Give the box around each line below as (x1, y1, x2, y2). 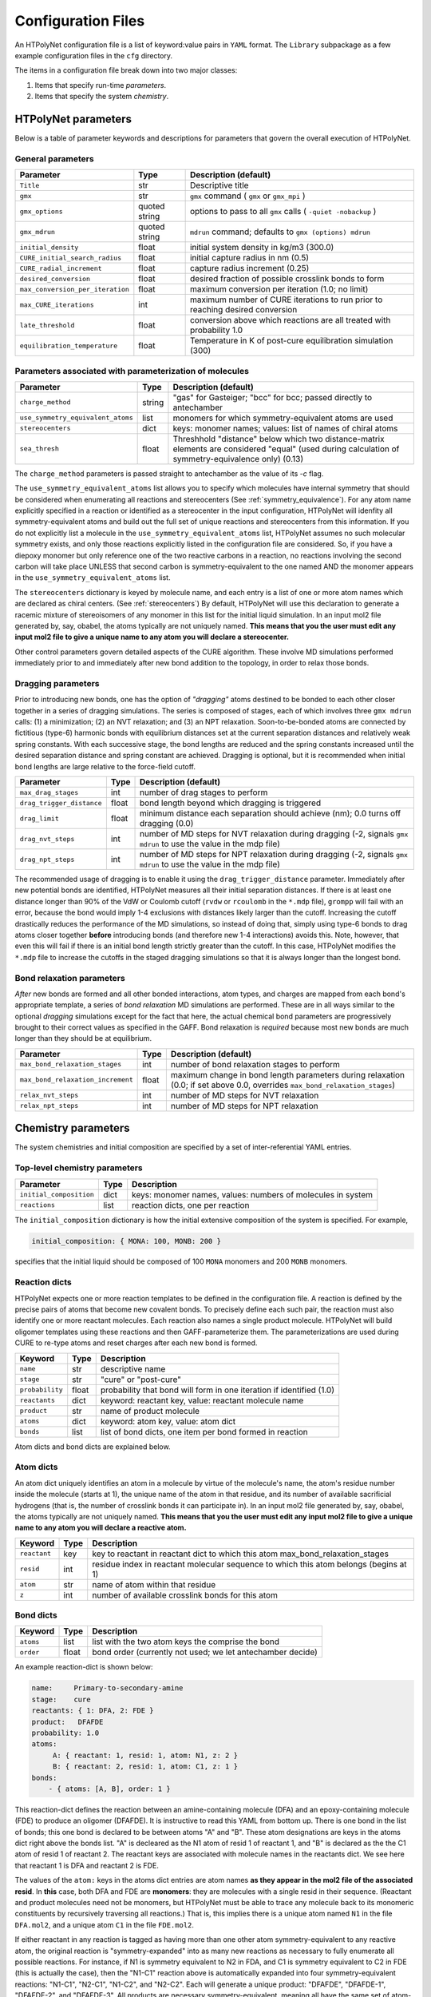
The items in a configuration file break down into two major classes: (14, 66, 238, 75)
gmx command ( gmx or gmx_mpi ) (189, 190, 306, 201)
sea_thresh (19, 444, 60, 453)
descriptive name (100, 1363, 166, 1374)
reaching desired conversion (189, 304, 298, 316)
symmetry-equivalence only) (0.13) (172, 453, 303, 464)
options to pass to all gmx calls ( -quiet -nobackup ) (189, 206, 377, 217)
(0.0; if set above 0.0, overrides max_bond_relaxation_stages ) (170, 1079, 395, 1090)
